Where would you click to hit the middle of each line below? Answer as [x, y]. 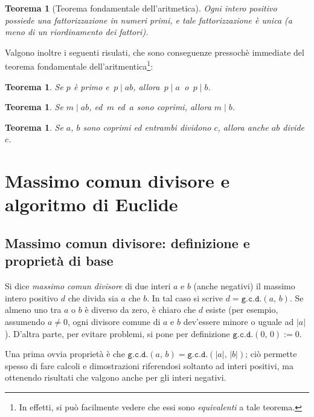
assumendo [25, 321]
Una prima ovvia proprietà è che [65, 354]
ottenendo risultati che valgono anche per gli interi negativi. [116, 377]
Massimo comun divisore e [117, 181]
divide [294, 127]
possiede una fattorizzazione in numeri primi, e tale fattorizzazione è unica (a [149, 20]
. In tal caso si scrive [185, 297]
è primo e [91, 86]
